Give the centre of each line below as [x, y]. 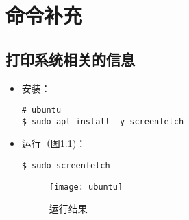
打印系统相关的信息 [70, 59]
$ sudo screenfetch [66, 166]
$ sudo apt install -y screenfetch [103, 121]
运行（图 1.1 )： [54, 143]
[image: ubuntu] [86, 187]
